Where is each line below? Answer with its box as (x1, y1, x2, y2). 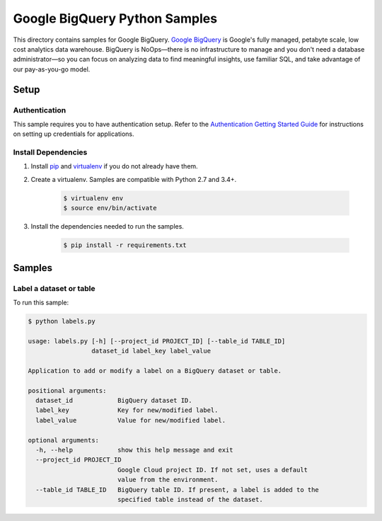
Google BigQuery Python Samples (13, 11, 218, 26)
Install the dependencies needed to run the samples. (30, 222, 184, 231)
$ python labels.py (28, 317, 95, 325)
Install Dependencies (13, 147, 88, 157)
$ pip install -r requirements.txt (63, 241, 187, 249)
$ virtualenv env (63, 194, 124, 202)
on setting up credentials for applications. (13, 130, 134, 138)
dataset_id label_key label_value (91, 347, 212, 355)
